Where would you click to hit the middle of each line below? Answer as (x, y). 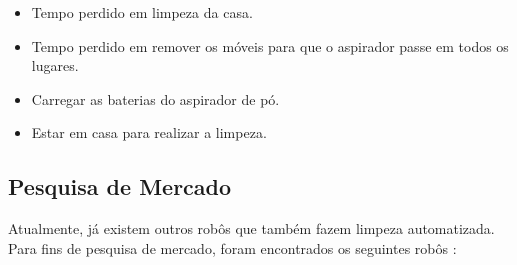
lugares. (55, 65)
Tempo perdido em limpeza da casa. (142, 12)
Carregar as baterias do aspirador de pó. (155, 98)
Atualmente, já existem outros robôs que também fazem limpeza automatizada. (251, 228)
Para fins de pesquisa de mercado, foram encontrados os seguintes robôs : (232, 247)
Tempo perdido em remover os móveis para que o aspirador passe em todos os (270, 45)
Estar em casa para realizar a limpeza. (149, 132)
